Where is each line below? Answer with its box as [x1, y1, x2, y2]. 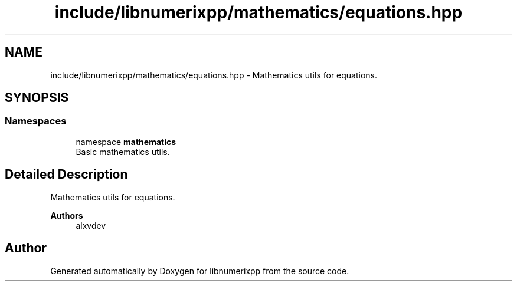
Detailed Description [5, 167, 128, 182]
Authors [50, 210, 83, 221]
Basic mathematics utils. [76, 146, 170, 157]
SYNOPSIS [5, 90, 69, 106]
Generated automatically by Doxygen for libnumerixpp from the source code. [50, 265, 349, 276]
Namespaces [5, 115, 67, 127]
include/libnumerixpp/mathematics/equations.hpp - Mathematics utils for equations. [50, 70, 378, 80]
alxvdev [76, 220, 106, 231]
